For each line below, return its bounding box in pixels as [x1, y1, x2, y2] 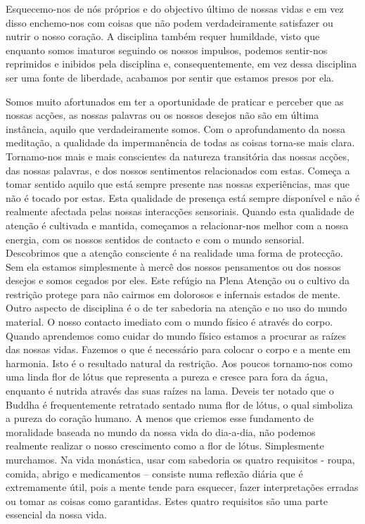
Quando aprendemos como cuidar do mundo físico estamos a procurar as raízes [6, 328, 347, 343]
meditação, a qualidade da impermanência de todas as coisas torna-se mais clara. [6, 135, 355, 150]
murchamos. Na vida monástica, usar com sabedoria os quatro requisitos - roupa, [6, 452, 355, 466]
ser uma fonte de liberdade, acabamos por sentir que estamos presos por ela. [6, 70, 335, 84]
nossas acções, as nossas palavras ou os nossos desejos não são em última [6, 108, 319, 122]
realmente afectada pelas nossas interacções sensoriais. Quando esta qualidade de [6, 204, 354, 219]
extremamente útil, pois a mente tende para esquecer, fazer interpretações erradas [6, 480, 359, 494]
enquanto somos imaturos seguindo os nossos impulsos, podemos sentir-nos [6, 42, 328, 57]
